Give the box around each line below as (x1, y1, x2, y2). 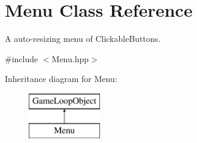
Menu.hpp (51, 52, 89, 65)
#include (5, 52, 38, 65)
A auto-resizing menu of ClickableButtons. (5, 32, 161, 45)
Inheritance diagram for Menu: (5, 72, 117, 85)
